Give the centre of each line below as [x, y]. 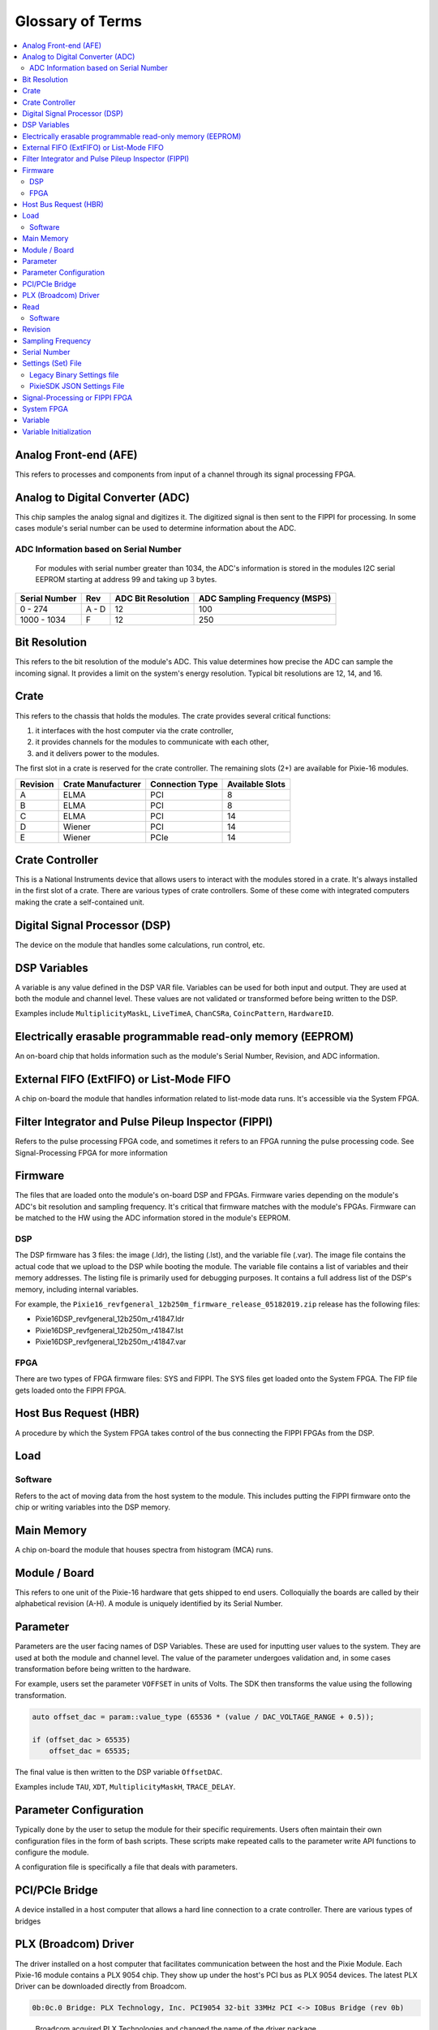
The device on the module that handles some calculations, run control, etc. [140, 944]
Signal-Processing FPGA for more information [91, 1152]
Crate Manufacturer [102, 784]
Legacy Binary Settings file [74, 374]
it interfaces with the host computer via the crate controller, [135, 730]
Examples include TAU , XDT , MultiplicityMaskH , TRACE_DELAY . [125, 1787]
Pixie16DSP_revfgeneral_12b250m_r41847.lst [109, 1330]
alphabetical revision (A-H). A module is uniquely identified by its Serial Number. [149, 1604]
